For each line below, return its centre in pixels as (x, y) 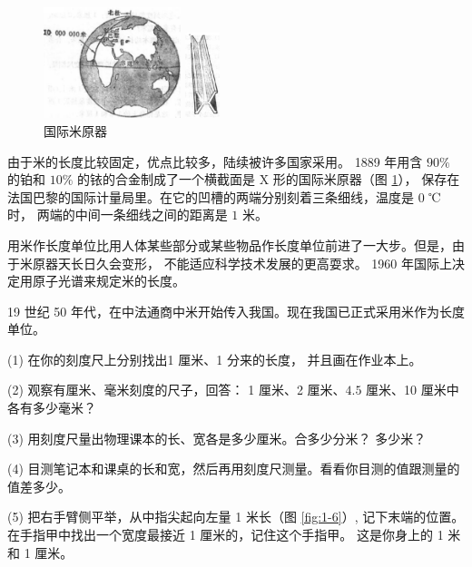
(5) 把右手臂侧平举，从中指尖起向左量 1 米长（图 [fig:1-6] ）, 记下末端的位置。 (236, 517)
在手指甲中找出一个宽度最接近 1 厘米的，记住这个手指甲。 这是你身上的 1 (226, 535)
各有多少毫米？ (52, 408)
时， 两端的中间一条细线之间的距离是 (118, 215)
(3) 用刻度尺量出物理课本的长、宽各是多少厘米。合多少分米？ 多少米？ (217, 438)
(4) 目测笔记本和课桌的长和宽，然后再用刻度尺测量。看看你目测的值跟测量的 (234, 469)
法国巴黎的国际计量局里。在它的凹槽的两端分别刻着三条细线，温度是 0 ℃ (224, 196)
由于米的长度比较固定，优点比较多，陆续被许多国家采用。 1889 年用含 (215, 161)
